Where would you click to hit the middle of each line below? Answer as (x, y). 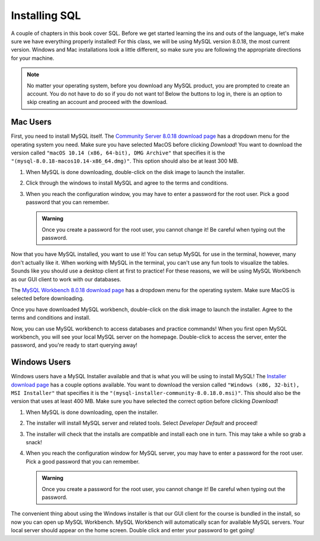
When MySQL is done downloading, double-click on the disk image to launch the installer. (135, 172)
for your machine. (33, 58)
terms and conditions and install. (51, 318)
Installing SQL (46, 15)
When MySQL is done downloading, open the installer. (92, 412)
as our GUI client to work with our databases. (66, 279)
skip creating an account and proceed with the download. (97, 102)
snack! (34, 442)
